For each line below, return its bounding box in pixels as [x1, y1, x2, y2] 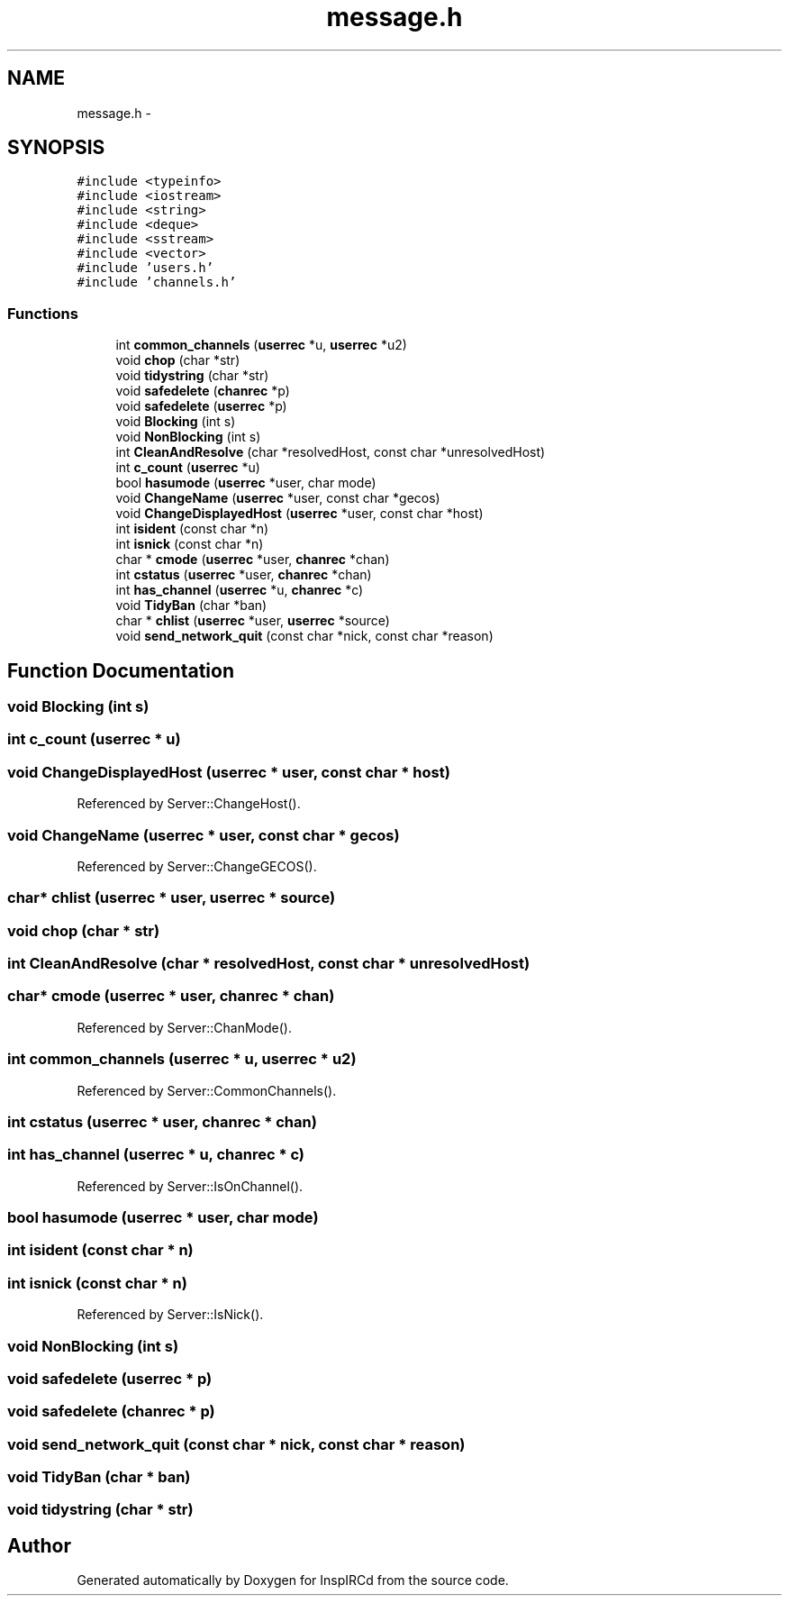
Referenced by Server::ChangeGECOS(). [77, 858, 317, 874]
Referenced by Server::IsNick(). [77, 1307, 264, 1323]
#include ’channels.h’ [77, 275, 237, 290]
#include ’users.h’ [77, 260, 214, 276]
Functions [7, 304, 78, 323]
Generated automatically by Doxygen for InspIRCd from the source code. [77, 1572, 509, 1589]
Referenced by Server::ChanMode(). [77, 1019, 292, 1035]
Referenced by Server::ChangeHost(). [77, 796, 301, 812]
